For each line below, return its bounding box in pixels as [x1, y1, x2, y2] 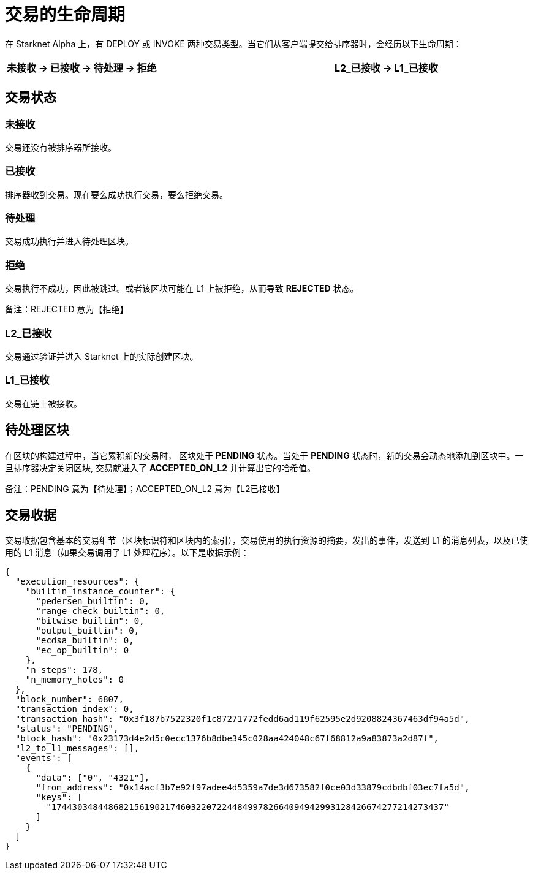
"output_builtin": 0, [36, 626, 140, 636]
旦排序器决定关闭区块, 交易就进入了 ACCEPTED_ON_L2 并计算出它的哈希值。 [5, 462, 316, 473]
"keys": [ [36, 792, 83, 803]
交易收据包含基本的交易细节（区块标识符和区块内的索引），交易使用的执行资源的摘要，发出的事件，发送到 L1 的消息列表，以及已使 [5, 535, 528, 546]
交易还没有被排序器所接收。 [5, 142, 116, 153]
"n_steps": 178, [25, 665, 104, 675]
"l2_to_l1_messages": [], [15, 743, 140, 754]
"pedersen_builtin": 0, [36, 596, 150, 607]
